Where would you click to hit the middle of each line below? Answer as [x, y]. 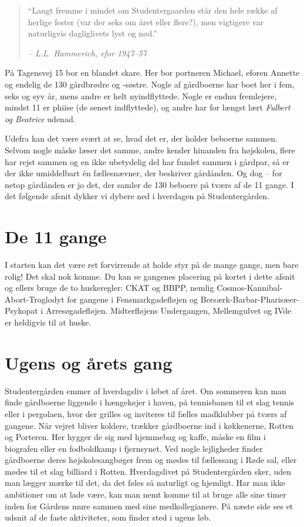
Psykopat [21, 311]
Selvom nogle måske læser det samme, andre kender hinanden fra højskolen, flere [150, 150]
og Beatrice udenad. [40, 118]
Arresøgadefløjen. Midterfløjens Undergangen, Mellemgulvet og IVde [168, 311]
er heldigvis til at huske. [48, 322]
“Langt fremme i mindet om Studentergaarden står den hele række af [153, 10]
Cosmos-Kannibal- [250, 288]
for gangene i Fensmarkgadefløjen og [133, 299]
